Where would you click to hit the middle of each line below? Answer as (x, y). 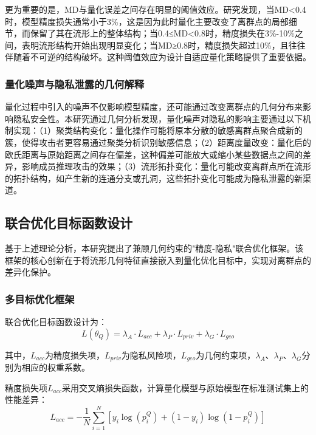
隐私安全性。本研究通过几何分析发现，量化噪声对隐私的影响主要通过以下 (158, 118)
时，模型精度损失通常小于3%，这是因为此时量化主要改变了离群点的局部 (147, 21)
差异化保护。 (30, 272)
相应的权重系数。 (56, 367)
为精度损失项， (75, 355)
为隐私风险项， (151, 355)
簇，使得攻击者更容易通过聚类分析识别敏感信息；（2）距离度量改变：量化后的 (158, 142)
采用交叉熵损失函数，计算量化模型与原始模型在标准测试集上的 (186, 387)
